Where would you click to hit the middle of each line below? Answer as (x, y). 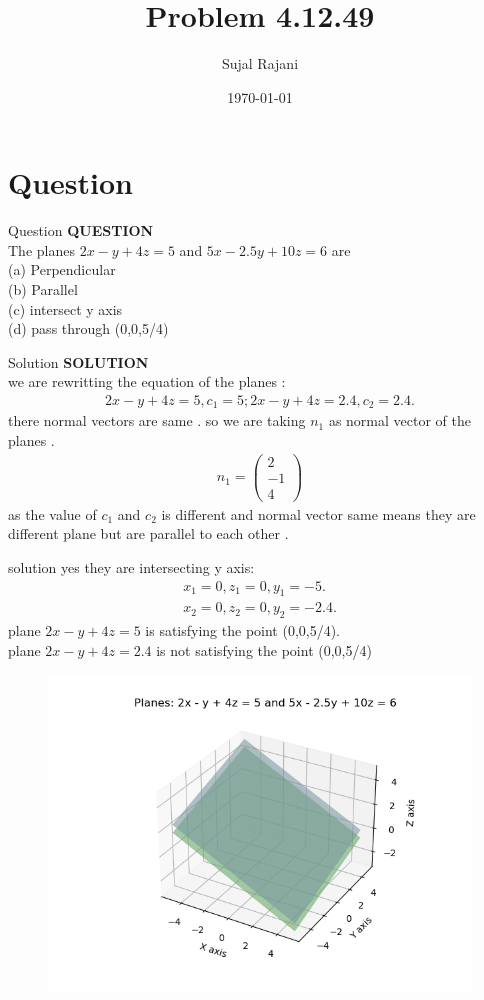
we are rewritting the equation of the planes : (147, 381)
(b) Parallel (43, 289)
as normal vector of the (399, 420)
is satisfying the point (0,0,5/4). (243, 630)
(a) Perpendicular (62, 269)
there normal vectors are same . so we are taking (157, 420)
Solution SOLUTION (78, 361)
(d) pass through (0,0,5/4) (88, 328)
